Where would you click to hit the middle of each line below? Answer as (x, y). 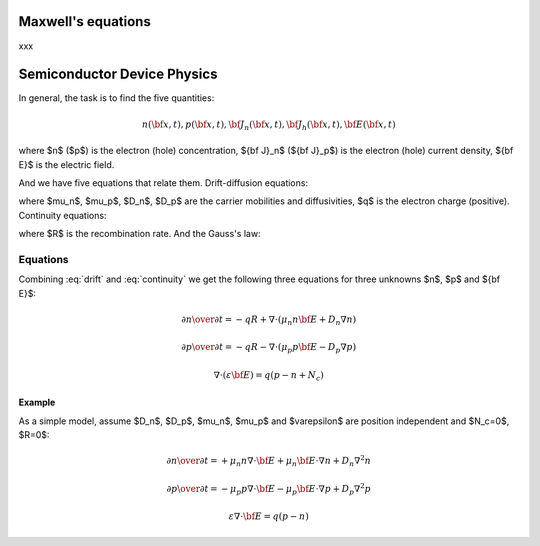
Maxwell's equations (85, 21)
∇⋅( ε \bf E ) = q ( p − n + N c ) (268, 376)
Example (37, 402)
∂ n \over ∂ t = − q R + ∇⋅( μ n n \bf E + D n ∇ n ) (269, 320)
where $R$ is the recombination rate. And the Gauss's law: (139, 234)
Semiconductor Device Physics (118, 74)
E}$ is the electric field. (66, 164)
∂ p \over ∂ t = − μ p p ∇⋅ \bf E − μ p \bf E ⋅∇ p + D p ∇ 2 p (269, 489)
